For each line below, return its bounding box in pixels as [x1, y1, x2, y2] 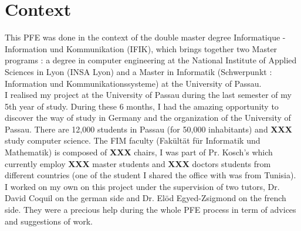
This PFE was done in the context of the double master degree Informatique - [5, 31, 286, 43]
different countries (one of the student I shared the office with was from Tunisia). [5, 169, 296, 181]
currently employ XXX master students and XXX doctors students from [5, 157, 271, 169]
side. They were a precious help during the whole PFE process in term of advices [5, 203, 296, 216]
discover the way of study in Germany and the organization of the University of [5, 111, 291, 124]
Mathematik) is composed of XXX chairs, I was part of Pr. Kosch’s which [5, 146, 273, 158]
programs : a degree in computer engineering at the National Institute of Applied [5, 54, 297, 66]
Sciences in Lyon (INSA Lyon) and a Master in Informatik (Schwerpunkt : [5, 65, 272, 77]
